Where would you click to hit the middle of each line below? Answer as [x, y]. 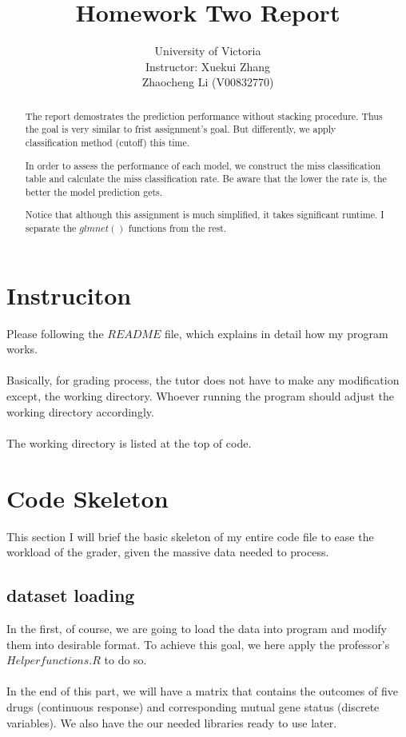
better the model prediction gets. [94, 191]
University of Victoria [208, 51]
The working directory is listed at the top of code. [129, 442]
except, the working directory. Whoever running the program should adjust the [201, 396]
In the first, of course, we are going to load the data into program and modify [197, 628]
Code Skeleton [88, 498]
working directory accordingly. [80, 411]
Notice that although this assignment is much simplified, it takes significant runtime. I [205, 215]
